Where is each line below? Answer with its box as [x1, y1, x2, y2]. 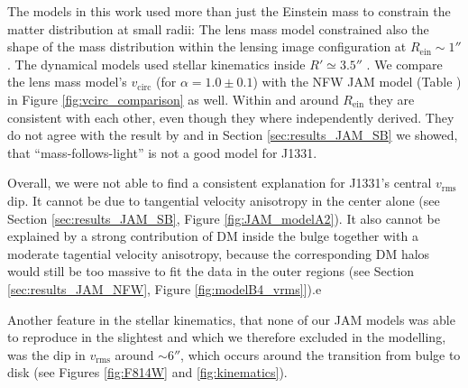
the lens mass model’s [7, 72, 127, 91]
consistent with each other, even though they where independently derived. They [7, 107, 454, 126]
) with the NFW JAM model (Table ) [252, 72, 462, 91]
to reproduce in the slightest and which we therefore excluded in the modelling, [7, 328, 446, 346]
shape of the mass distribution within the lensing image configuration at [7, 37, 407, 56]
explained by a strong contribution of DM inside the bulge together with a [7, 226, 418, 245]
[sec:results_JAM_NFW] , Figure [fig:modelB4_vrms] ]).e [7, 279, 322, 298]
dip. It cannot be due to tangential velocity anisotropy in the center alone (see [7, 190, 440, 209]
